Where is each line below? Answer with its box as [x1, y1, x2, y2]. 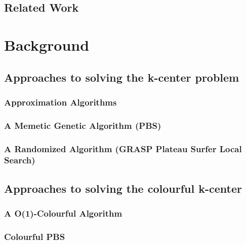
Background [4, 34, 90, 55]
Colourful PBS [4, 230, 65, 242]
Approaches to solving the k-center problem [4, 69, 239, 85]
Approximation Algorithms [4, 95, 117, 108]
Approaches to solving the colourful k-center [4, 180, 242, 196]
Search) [4, 154, 35, 166]
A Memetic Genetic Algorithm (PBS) [4, 119, 161, 131]
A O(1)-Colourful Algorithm [4, 207, 122, 220]
